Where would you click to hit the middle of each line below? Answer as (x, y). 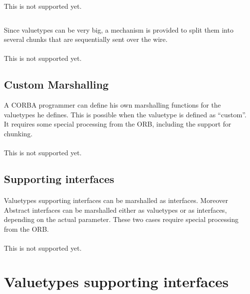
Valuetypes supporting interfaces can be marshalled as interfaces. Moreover (116, 200)
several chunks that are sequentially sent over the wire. (86, 39)
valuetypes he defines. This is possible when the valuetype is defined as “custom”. (125, 114)
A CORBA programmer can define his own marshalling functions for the (112, 105)
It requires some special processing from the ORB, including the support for (118, 124)
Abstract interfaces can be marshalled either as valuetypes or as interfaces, (115, 210)
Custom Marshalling (56, 84)
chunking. (18, 133)
